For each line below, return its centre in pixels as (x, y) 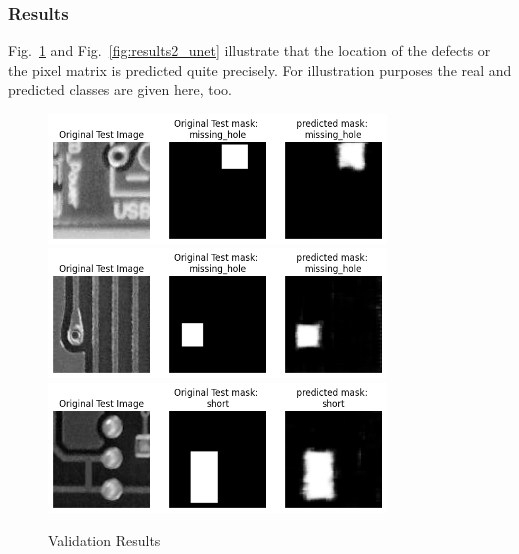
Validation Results (104, 540)
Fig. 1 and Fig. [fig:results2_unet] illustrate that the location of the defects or (249, 50)
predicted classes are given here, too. (120, 89)
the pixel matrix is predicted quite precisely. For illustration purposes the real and (260, 69)
